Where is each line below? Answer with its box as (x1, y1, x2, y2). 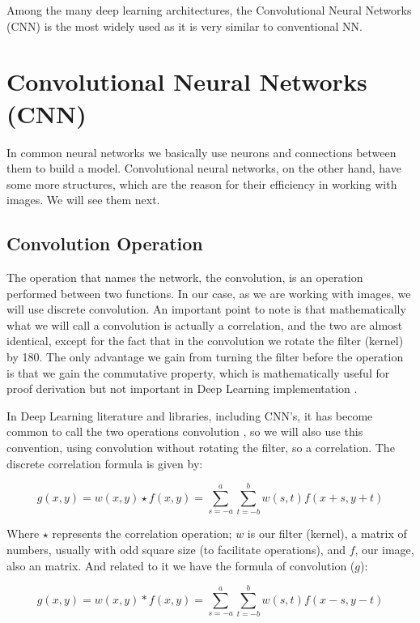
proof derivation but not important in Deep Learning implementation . (6, 380, 358, 397)
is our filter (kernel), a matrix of (247, 525, 407, 542)
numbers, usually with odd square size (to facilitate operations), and (6, 540, 346, 557)
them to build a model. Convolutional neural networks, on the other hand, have (6, 160, 401, 177)
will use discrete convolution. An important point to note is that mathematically (6, 301, 406, 318)
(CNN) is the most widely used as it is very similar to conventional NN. (6, 17, 363, 34)
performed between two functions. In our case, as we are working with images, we (6, 284, 411, 301)
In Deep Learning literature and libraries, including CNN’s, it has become (6, 407, 373, 424)
